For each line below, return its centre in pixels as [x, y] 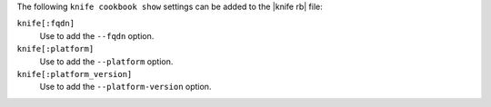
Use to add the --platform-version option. [125, 87]
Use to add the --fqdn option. [97, 35]
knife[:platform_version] [75, 74]
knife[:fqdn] [46, 24]
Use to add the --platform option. [106, 61]
